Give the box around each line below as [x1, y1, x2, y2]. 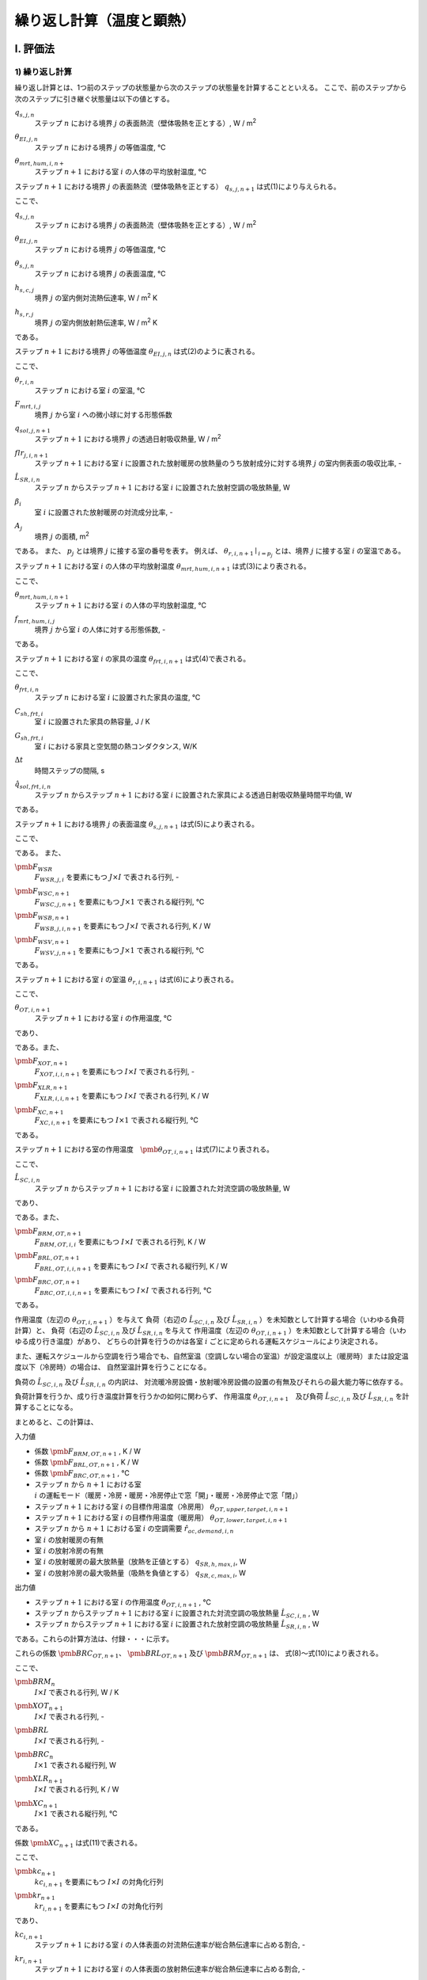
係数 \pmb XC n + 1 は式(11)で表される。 [14, 1838, 142, 1849]
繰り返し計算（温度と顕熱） [14, 12, 195, 29]
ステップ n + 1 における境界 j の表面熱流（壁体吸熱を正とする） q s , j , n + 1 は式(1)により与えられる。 [14, 181, 341, 193]
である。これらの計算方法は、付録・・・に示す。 [14, 1634, 174, 1643]
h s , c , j [14, 283, 35, 294]
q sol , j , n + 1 [14, 424, 51, 435]
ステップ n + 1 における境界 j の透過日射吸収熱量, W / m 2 [34, 432, 221, 444]
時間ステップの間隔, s [34, 765, 105, 775]
